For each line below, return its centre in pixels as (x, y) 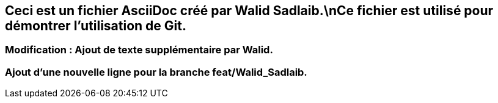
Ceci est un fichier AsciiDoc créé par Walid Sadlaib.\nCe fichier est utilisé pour (249, 11)
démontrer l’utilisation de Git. (96, 26)
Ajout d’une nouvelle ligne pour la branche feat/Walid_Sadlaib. (156, 72)
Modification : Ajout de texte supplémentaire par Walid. (139, 50)
